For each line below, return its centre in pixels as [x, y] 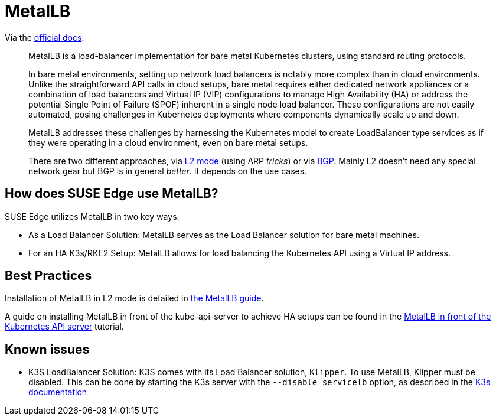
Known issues [47, 349]
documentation [58, 392]
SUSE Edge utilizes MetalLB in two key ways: [92, 216]
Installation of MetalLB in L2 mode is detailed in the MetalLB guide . [134, 298]
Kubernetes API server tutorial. [64, 327]
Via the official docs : [45, 37]
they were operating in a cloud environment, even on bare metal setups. [168, 142]
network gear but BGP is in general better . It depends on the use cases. [168, 171]
